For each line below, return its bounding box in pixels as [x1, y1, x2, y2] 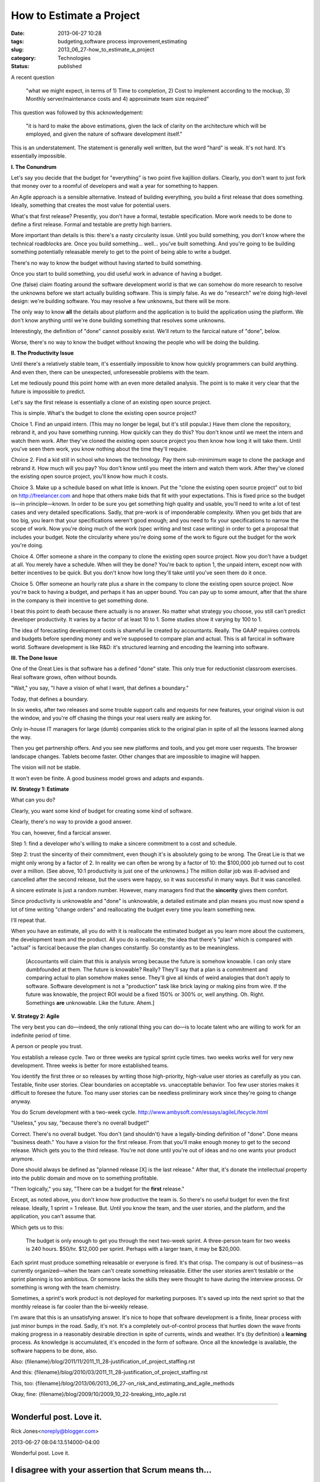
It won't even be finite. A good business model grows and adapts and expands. [11, 774, 204, 782]
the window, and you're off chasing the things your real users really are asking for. [11, 714, 212, 721]
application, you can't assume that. [11, 1213, 97, 1220]
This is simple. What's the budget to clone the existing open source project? [11, 410, 197, 417]
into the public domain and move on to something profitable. [11, 1174, 158, 1181]
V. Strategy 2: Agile [11, 1013, 60, 1020]
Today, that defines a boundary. [11, 695, 89, 702]
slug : [11, 46, 24, 53]
